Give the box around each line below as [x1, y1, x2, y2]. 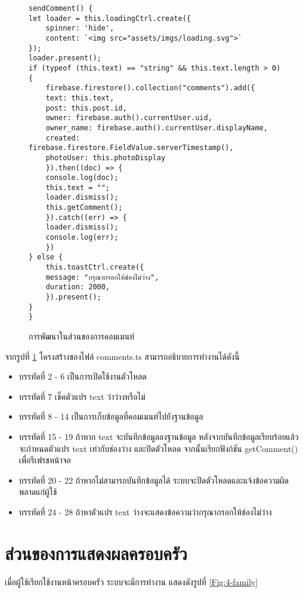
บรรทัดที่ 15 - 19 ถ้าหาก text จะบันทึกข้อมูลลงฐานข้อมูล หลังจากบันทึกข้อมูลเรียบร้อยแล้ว [18, 430, 299, 442]
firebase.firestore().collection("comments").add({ [45, 84, 255, 93]
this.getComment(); [45, 203, 123, 212]
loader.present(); [29, 54, 101, 63]
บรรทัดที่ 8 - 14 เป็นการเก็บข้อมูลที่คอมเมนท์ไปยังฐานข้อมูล [18, 410, 203, 423]
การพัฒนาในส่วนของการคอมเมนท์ [29, 330, 135, 342]
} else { [29, 253, 63, 262]
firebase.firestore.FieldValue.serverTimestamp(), [29, 143, 234, 152]
